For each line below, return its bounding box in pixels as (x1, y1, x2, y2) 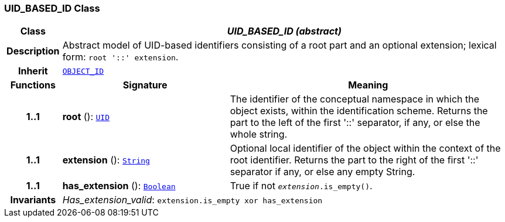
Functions (10, 79, 56, 91)
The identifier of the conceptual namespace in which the (230, 93, 480, 105)
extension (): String (62, 154, 150, 166)
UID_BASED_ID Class (4, 2, 100, 14)
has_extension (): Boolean (62, 180, 176, 192)
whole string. (230, 128, 288, 141)
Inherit (18, 65, 48, 77)
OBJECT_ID (62, 66, 104, 76)
